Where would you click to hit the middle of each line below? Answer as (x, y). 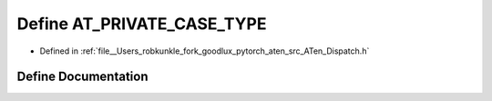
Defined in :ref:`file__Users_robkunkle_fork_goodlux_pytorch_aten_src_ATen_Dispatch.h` (205, 51)
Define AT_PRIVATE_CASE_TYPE (142, 24)
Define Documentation (82, 77)
